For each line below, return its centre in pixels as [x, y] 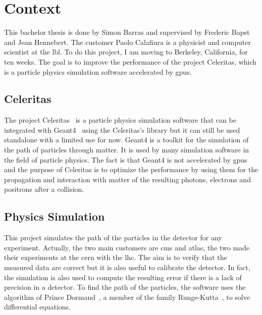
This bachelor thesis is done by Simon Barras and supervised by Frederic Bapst [127, 32]
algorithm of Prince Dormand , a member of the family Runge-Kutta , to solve [127, 297]
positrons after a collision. [44, 189]
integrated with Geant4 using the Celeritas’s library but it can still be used [122, 129]
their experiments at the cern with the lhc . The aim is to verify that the [116, 257]
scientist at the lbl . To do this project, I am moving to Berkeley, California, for [126, 52]
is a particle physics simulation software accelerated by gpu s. [98, 71]
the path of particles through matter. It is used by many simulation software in [127, 150]
